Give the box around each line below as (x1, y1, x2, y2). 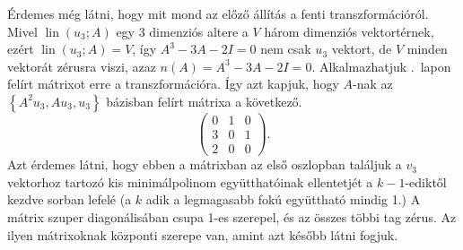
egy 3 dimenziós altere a (116, 22, 249, 40)
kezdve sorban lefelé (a (7, 190, 132, 209)
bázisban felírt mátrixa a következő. (106, 91, 302, 110)
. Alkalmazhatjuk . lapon (311, 56, 451, 75)
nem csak (260, 39, 311, 58)
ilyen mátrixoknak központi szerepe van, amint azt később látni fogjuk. (7, 225, 398, 244)
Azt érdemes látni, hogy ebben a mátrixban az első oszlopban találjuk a (7, 155, 402, 174)
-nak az (353, 74, 393, 93)
